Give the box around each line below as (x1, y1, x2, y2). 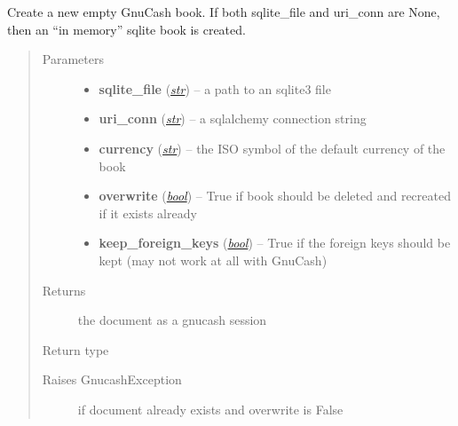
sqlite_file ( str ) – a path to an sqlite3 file (99, 79, 331, 98)
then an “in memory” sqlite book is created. (7, 20, 246, 38)
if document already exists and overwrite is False (77, 399, 343, 418)
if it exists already (99, 203, 197, 222)
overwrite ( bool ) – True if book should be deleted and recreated (99, 186, 451, 205)
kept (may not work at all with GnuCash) (99, 250, 328, 269)
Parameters (42, 50, 104, 68)
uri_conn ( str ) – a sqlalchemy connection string (99, 109, 367, 128)
